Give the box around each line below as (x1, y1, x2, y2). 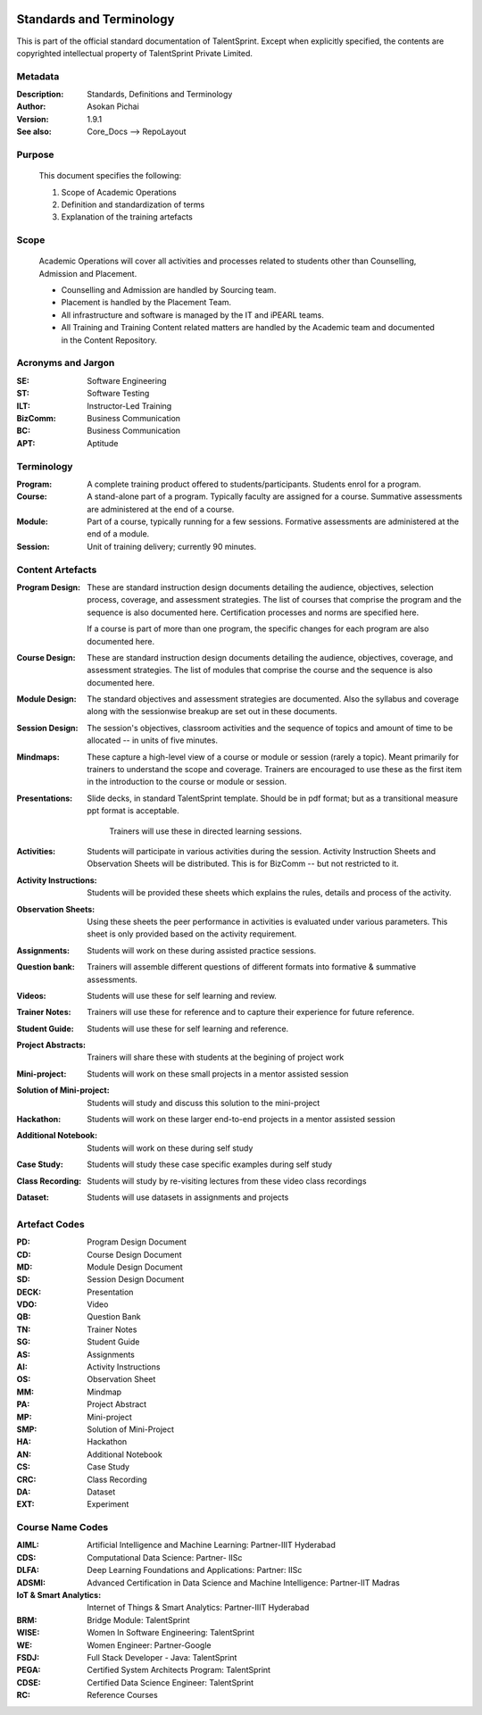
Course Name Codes (16, 1521, 109, 1534)
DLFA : (16, 1565, 40, 1576)
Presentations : (16, 793, 73, 803)
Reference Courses (87, 1690, 158, 1701)
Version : (16, 113, 49, 124)
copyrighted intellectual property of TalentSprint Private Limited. (16, 47, 253, 58)
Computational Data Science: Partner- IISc (87, 1552, 243, 1562)
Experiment (87, 1499, 129, 1510)
